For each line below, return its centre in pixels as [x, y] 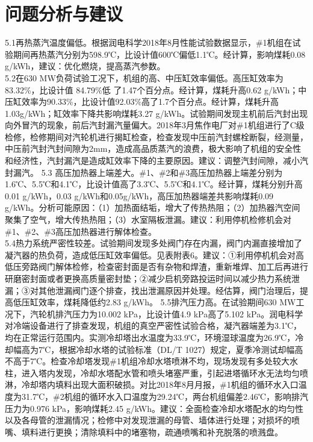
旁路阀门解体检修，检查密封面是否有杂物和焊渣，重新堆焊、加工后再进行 [165, 266]
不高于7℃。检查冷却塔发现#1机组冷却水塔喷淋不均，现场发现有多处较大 [147, 361]
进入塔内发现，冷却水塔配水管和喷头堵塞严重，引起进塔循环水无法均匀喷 [165, 372]
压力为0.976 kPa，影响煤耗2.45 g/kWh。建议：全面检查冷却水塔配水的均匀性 [154, 408]
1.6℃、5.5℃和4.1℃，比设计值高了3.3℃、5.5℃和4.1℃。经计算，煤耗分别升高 [154, 184]
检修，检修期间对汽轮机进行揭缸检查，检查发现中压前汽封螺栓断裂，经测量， [156, 136]
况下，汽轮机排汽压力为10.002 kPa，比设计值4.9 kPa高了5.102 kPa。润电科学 [154, 313]
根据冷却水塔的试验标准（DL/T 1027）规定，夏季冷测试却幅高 [181, 349]
